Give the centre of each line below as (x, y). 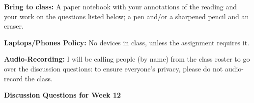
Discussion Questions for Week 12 (62, 95)
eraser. (14, 26)
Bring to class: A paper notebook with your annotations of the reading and (121, 6)
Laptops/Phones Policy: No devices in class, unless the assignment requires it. (127, 42)
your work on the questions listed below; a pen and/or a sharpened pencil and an (127, 16)
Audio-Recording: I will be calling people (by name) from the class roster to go (127, 59)
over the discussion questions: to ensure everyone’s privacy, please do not (113, 68)
